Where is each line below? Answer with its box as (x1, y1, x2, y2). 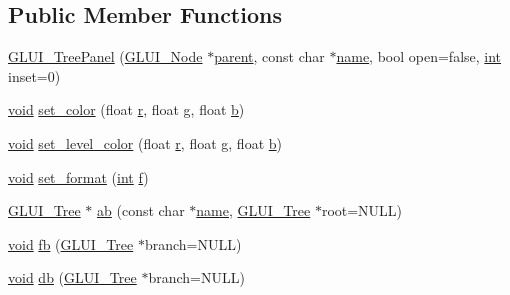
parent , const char (214, 46, 325, 67)
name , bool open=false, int (336, 46, 502, 67)
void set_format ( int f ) (8, 166, 149, 187)
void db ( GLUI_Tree (8, 267, 137, 288)
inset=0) (8, 65, 61, 86)
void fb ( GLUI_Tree (8, 233, 134, 254)
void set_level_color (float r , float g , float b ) (8, 132, 283, 153)
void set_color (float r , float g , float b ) (8, 99, 245, 120)
